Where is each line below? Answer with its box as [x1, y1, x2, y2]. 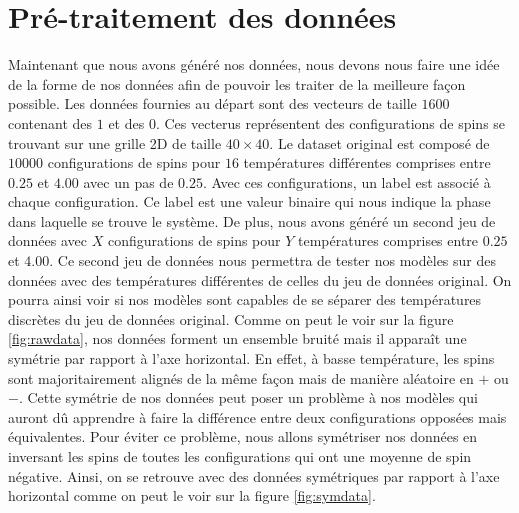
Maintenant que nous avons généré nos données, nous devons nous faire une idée [8, 54, 500, 75]
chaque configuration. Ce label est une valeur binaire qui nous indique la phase [8, 191, 491, 212]
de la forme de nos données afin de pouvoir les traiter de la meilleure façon [8, 73, 466, 94]
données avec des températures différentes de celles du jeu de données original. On [8, 269, 512, 290]
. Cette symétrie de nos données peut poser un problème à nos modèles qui [18, 387, 478, 408]
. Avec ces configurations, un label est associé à [202, 171, 491, 192]
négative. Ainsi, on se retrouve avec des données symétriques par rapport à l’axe [8, 465, 500, 486]
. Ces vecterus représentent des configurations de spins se [155, 112, 506, 133]
